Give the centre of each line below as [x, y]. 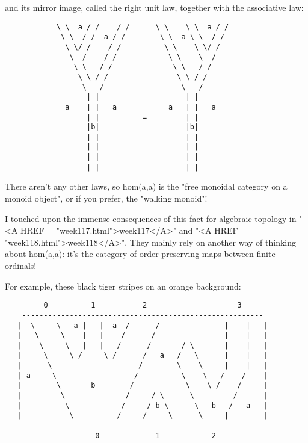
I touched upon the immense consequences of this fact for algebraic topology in [151, 218]
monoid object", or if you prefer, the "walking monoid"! [106, 198]
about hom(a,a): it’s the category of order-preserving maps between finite [140, 254]
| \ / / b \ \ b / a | [143, 405]
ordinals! [21, 265]
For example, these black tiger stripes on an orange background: [123, 286]
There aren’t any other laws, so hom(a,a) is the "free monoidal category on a [146, 186]
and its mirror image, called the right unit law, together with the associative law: [154, 7]
